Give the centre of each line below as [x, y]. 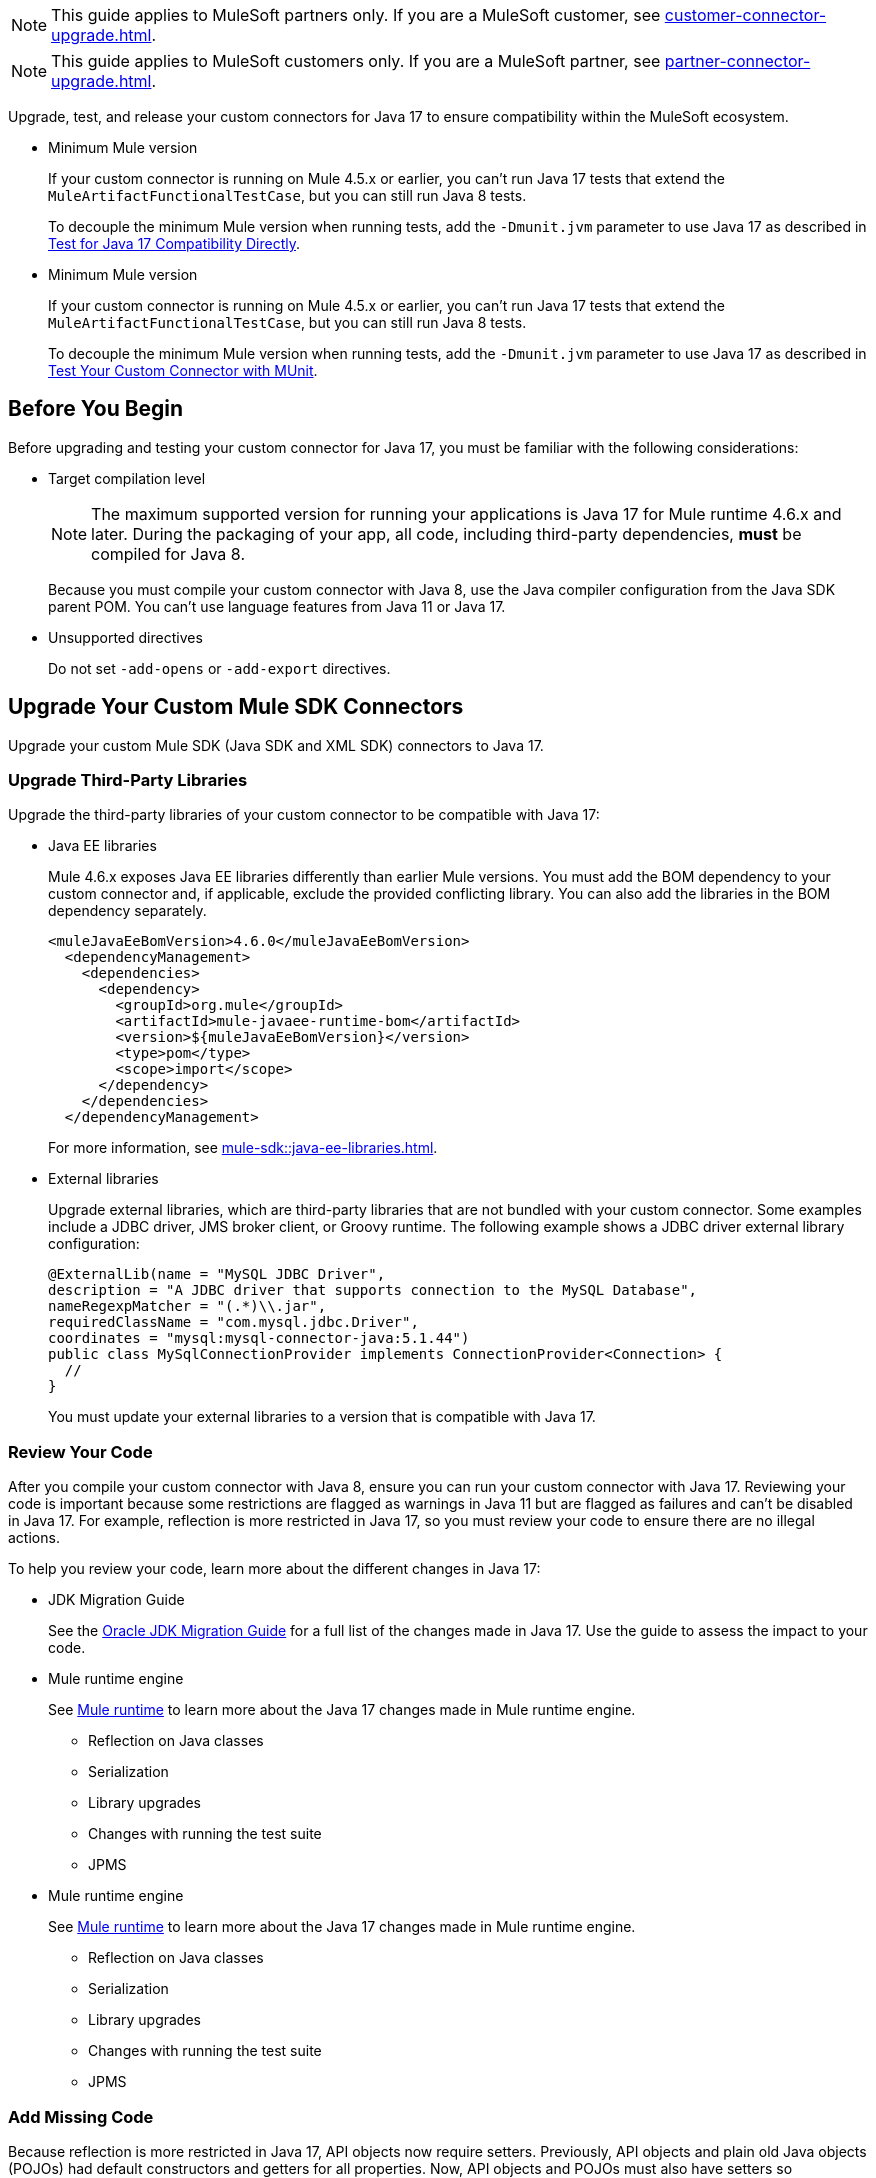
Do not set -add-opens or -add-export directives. [219, 668]
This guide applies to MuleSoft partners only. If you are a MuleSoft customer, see [356, 15]
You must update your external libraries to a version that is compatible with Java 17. [322, 1417]
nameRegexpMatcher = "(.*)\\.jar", [187, 1306]
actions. [34, 1538]
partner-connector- [737, 61]
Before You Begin [96, 409]
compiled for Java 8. [168, 553]
